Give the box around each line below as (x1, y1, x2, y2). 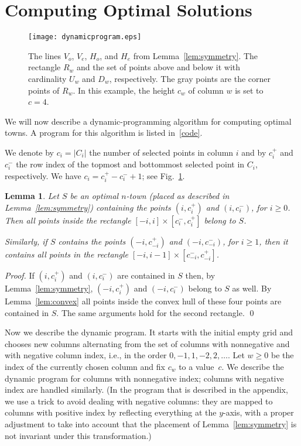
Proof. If (5, 269, 35, 281)
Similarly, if (5, 235, 47, 247)
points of (28, 84, 60, 96)
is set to (235, 84, 264, 96)
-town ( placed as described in (126, 190, 230, 202)
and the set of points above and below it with (77, 61, 241, 73)
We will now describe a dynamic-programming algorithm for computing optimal (5, 115, 292, 127)
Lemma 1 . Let (5, 190, 59, 202)
